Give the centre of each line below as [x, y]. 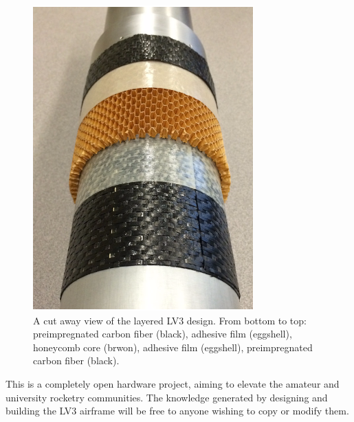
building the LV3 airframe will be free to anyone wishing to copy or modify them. [177, 411]
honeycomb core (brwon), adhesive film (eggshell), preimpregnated [173, 347]
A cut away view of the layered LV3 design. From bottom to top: [170, 320]
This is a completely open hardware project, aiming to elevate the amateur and [173, 383]
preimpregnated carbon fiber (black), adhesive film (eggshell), [163, 334]
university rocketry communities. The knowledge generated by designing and [167, 397]
